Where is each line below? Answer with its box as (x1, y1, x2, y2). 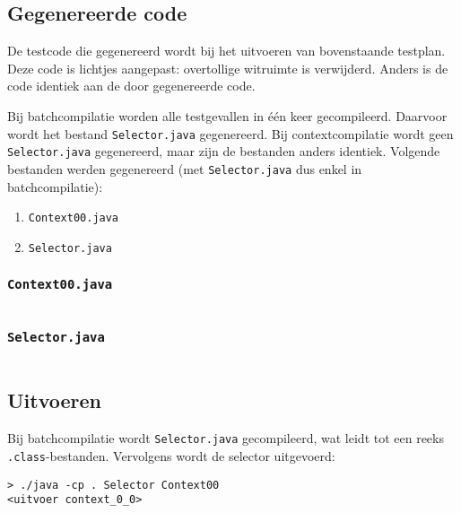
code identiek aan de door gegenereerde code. (7, 76, 256, 95)
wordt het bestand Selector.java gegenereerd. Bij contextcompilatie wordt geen (7, 124, 454, 143)
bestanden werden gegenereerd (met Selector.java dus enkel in (7, 159, 362, 178)
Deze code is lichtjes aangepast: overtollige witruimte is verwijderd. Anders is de (7, 58, 448, 77)
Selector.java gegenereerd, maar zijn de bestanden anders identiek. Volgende (7, 142, 440, 161)
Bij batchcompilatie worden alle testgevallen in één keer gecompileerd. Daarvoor (7, 106, 448, 125)
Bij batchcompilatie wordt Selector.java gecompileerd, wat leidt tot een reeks (7, 429, 444, 448)
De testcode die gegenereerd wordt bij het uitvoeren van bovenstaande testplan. (7, 41, 446, 60)
